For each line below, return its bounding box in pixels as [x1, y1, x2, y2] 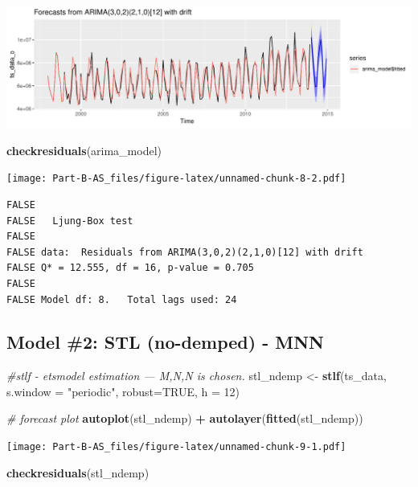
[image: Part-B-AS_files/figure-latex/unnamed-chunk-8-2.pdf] [6, 173, 346, 185]
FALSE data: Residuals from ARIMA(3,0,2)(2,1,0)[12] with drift [6, 246, 363, 258]
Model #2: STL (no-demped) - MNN [6, 329, 324, 354]
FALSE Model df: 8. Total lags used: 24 [6, 293, 237, 305]
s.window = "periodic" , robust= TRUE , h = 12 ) [6, 383, 240, 399]
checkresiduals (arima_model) [6, 141, 162, 158]
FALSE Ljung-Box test [6, 215, 133, 227]
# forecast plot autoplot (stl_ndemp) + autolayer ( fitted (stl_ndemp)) [6, 410, 363, 427]
